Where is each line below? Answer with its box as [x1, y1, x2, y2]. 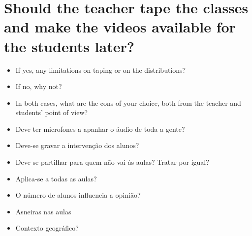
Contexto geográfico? [15, 223, 79, 233]
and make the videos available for [4, 17, 236, 37]
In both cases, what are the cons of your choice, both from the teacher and [15, 97, 241, 108]
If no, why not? [15, 81, 62, 91]
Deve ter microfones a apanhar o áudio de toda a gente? [15, 123, 185, 134]
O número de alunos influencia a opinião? [15, 190, 141, 200]
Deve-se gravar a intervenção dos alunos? [15, 140, 139, 150]
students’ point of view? [15, 107, 88, 118]
